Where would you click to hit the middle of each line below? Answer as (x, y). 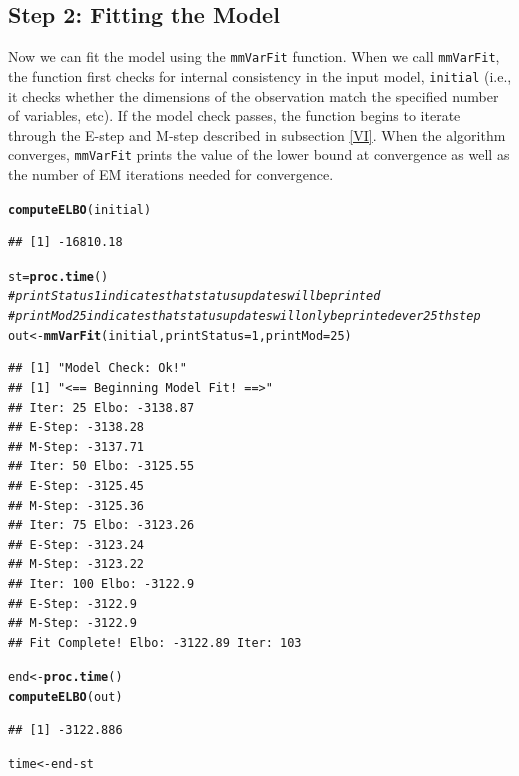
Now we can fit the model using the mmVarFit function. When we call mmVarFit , (254, 56)
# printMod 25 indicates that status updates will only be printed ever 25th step (244, 316)
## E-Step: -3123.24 (76, 544)
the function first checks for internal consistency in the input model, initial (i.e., (260, 75)
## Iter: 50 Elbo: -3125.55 (101, 466)
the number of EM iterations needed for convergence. (171, 173)
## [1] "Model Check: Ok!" (97, 368)
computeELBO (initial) (80, 209)
